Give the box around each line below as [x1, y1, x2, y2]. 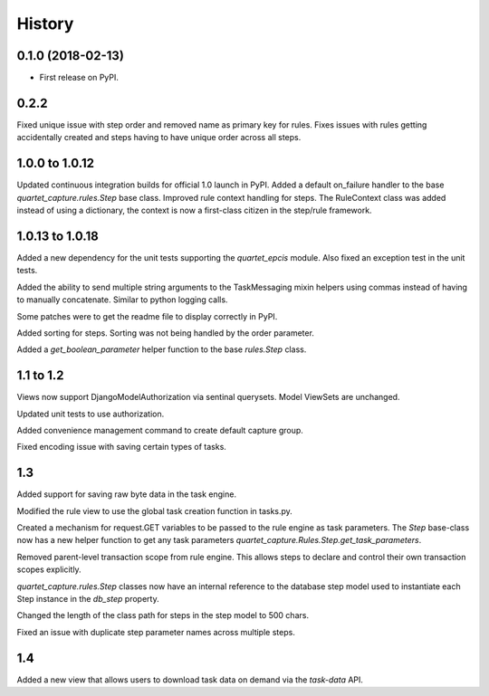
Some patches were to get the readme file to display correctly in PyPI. [16, 310, 278, 321]
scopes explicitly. [16, 564, 81, 575]
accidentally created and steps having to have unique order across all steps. [16, 132, 302, 143]
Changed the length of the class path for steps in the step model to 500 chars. [16, 610, 310, 621]
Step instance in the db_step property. [16, 594, 159, 605]
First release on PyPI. [39, 72, 120, 83]
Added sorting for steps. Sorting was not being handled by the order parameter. [16, 327, 314, 338]
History [16, 14, 74, 33]
